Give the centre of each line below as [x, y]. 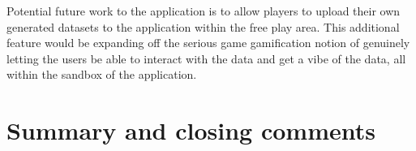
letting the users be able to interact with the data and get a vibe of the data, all [206, 58]
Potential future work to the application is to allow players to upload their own [204, 11]
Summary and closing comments [191, 130]
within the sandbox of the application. [102, 74]
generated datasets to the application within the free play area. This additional [203, 26]
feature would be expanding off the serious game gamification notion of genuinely [208, 43]
